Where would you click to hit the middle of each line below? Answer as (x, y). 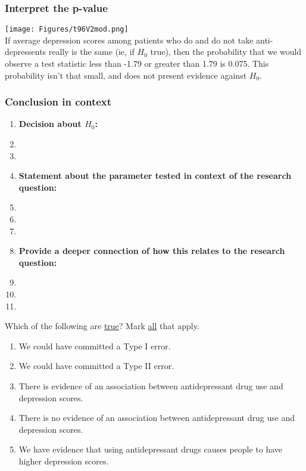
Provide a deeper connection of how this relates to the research (152, 251)
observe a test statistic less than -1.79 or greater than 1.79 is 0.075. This (137, 63)
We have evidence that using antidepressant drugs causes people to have (151, 449)
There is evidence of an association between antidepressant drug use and (151, 385)
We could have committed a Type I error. (95, 345)
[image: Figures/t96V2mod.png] (67, 30)
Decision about (50, 124)
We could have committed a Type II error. (96, 366)
